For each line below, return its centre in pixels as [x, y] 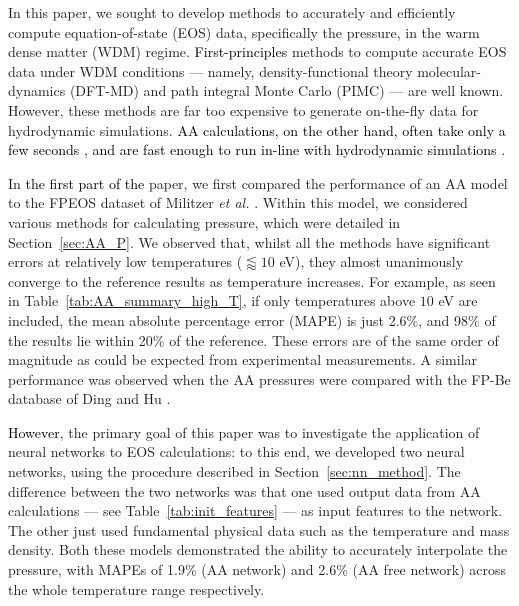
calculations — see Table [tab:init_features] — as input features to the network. [255, 510]
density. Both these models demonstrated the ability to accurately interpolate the [258, 549]
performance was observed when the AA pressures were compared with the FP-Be [259, 378]
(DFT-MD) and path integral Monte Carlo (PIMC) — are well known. [286, 90]
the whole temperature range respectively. [136, 588]
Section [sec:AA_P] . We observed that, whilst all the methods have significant [249, 241]
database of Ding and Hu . [89, 398]
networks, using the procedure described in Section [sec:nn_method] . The [234, 471]
